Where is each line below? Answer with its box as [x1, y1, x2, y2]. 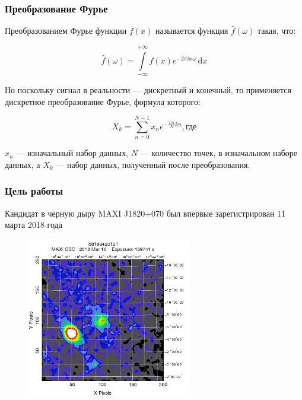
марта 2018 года [5, 218, 62, 231]
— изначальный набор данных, [16, 147, 129, 159]
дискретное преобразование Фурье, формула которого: [5, 95, 201, 107]
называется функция [155, 24, 228, 37]
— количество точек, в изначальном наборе [140, 147, 297, 159]
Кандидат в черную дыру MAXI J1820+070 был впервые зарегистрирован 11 [5, 207, 286, 219]
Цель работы [5, 183, 63, 198]
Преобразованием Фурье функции [5, 24, 127, 37]
